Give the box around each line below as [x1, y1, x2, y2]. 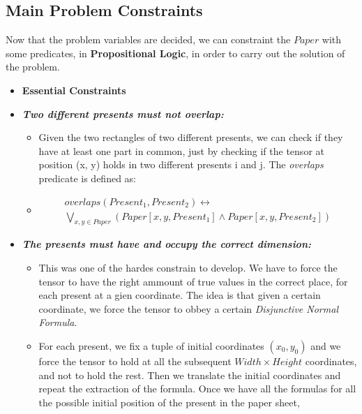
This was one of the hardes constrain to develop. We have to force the [38, 260, 338, 274]
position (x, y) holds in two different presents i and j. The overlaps [38, 157, 324, 172]
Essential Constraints [22, 82, 126, 97]
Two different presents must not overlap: [22, 106, 224, 121]
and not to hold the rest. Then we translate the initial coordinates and [38, 367, 341, 382]
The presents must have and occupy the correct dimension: [22, 237, 311, 251]
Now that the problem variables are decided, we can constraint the [6, 32, 291, 47]
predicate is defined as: [38, 170, 137, 185]
